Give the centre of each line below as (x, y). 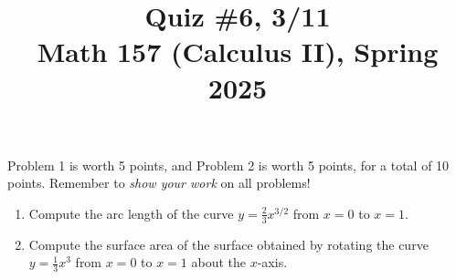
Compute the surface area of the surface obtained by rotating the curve (228, 244)
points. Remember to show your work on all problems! (159, 183)
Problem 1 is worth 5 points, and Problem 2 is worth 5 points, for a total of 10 (228, 165)
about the (219, 262)
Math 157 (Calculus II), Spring (238, 52)
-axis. (272, 262)
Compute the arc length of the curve (131, 213)
